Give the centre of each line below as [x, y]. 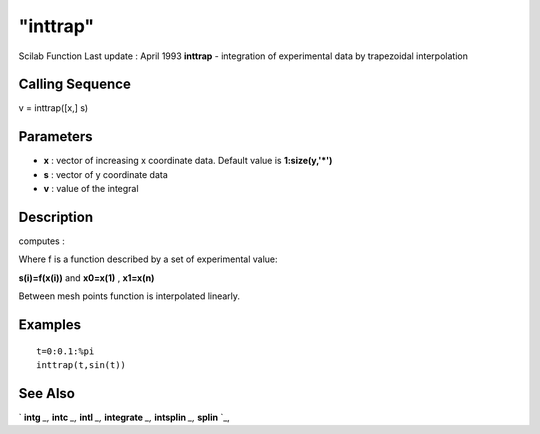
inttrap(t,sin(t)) [81, 365]
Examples [50, 325]
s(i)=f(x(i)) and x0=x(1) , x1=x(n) [86, 277]
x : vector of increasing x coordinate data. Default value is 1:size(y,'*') [188, 161]
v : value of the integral [91, 189]
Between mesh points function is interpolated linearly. [129, 296]
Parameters [55, 136]
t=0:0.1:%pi [65, 351]
